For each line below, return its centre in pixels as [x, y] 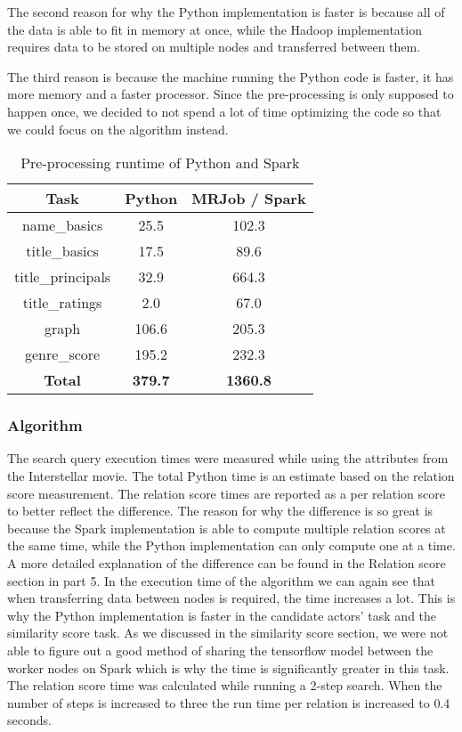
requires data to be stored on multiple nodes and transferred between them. [214, 47]
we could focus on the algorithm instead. [118, 129]
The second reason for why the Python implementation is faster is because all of [226, 12]
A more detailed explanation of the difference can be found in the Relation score [227, 562]
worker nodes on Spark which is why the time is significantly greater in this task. [228, 667]
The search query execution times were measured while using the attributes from [228, 458]
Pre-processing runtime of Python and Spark [160, 163]
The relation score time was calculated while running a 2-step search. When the [225, 685]
